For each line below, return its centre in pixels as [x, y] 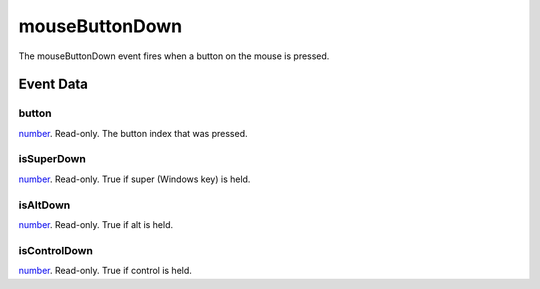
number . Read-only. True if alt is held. [96, 224]
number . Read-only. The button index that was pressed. [133, 133]
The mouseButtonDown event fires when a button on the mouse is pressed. [174, 56]
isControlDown [56, 250]
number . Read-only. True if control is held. [105, 271]
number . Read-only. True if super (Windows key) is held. [134, 179]
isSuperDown [52, 159]
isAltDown [44, 205]
